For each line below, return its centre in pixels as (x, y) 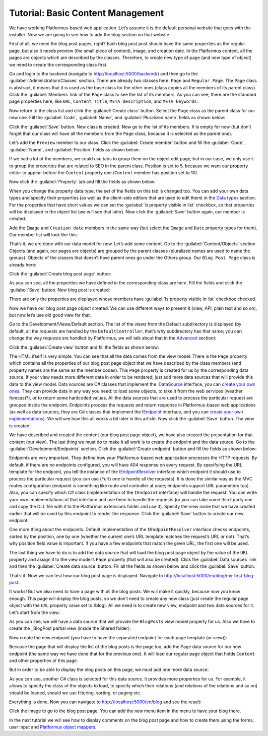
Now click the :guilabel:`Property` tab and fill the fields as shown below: (82, 182)
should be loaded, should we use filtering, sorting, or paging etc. (75, 693)
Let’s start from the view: (34, 612)
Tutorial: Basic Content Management (86, 13)
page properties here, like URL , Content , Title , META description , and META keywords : (104, 101)
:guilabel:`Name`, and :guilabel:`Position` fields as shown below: (74, 149)
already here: (23, 265)
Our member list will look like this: (43, 235)
